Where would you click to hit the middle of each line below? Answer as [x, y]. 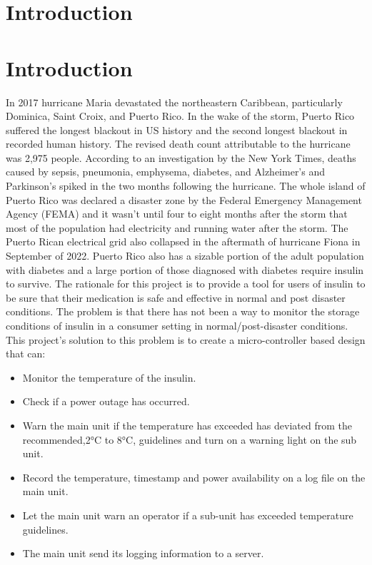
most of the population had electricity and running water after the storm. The [177, 227]
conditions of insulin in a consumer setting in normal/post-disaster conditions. [177, 325]
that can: [26, 353]
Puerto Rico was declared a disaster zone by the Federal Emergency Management [184, 199]
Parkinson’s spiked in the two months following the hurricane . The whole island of [186, 186]
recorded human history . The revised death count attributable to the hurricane [178, 144]
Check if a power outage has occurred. [106, 401]
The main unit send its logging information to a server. [143, 553]
